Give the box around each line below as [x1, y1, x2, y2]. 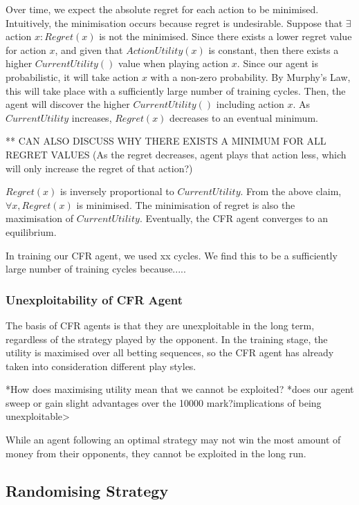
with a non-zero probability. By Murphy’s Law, [150, 69, 351, 84]
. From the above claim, [240, 184, 342, 199]
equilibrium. [6, 224, 57, 239]
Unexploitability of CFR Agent [6, 291, 183, 308]
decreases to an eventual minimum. [169, 110, 318, 125]
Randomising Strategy [6, 479, 169, 501]
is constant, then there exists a [208, 42, 339, 57]
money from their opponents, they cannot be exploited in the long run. [6, 446, 306, 460]
